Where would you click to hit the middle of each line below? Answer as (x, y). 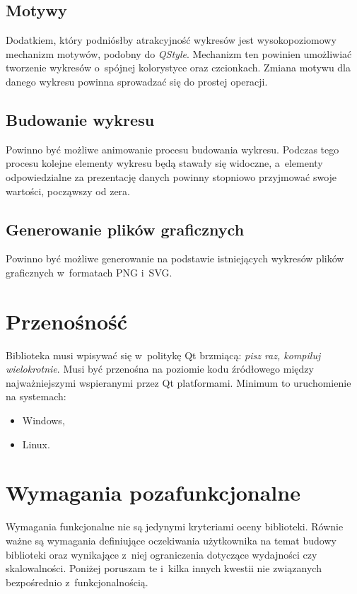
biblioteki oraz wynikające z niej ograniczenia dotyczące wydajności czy (162, 554)
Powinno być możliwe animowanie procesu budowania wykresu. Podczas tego (172, 149)
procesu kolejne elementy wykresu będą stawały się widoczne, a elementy (164, 163)
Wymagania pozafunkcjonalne (153, 493)
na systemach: (36, 396)
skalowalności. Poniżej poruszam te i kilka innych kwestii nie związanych (164, 568)
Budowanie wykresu (80, 119)
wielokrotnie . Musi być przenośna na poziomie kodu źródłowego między (160, 369)
